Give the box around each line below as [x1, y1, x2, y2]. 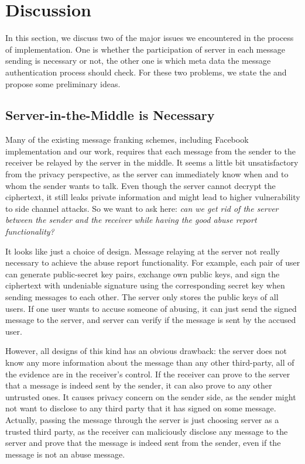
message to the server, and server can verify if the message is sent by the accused [5, 314, 296, 326]
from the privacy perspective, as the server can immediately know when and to [5, 168, 289, 180]
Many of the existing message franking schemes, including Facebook [5, 133, 249, 146]
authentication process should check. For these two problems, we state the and [5, 66, 287, 78]
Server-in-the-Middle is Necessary [5, 106, 215, 124]
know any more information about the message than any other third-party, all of [5, 356, 294, 368]
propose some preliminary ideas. [5, 77, 121, 90]
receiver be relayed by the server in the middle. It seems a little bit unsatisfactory [5, 156, 299, 169]
